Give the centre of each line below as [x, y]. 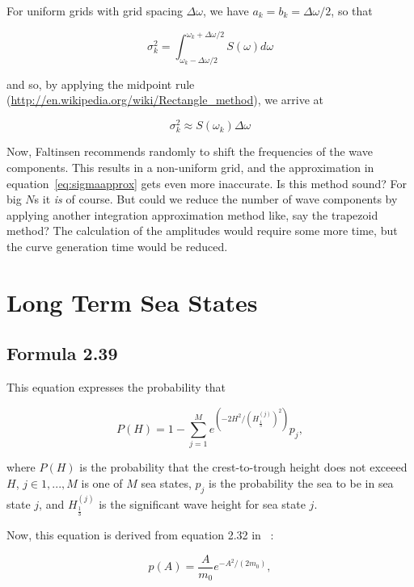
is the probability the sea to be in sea [301, 483]
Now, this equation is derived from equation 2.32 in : [140, 535]
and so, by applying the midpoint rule [101, 84]
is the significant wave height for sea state [202, 503]
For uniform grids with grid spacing [95, 10]
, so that [352, 10]
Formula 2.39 [62, 353]
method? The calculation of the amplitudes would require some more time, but [202, 231]
